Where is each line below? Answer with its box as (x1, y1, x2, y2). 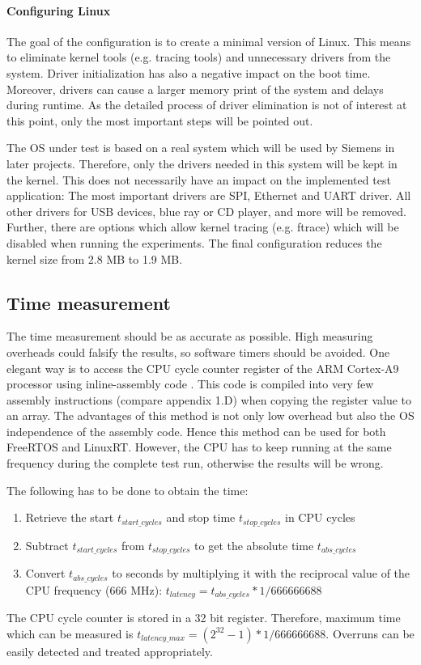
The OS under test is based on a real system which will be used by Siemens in (6, 139, 395, 156)
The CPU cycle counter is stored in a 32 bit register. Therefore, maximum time (6, 609, 401, 626)
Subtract (25, 536, 69, 553)
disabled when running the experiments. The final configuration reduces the (6, 234, 382, 251)
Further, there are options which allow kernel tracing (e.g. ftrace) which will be (6, 218, 399, 235)
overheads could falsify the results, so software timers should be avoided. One (6, 343, 390, 360)
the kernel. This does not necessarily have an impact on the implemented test (6, 171, 391, 188)
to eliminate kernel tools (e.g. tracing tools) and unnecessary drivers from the (6, 49, 391, 66)
